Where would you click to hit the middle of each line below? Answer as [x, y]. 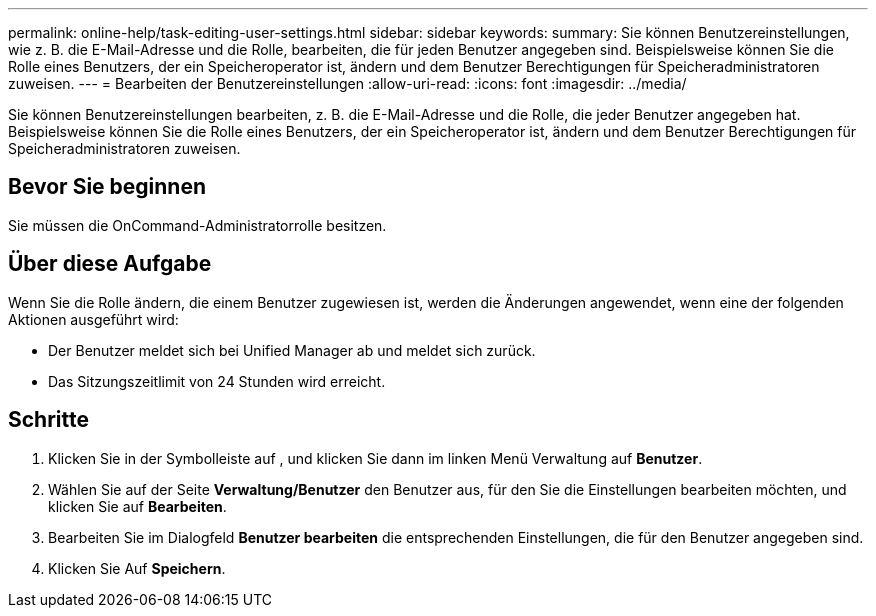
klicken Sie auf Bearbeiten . [137, 506]
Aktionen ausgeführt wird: [93, 319]
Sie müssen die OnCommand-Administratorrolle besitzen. [197, 225]
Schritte [48, 420]
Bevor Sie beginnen [107, 187]
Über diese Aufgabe [110, 264]
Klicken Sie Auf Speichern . [137, 568]
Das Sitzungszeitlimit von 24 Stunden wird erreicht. [217, 381]
